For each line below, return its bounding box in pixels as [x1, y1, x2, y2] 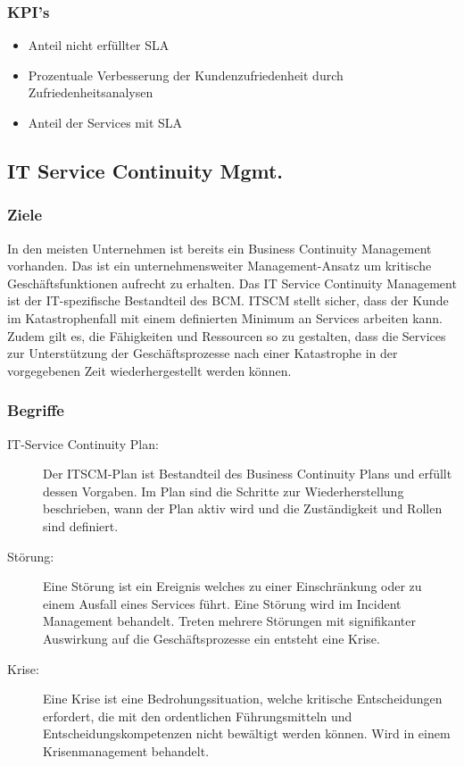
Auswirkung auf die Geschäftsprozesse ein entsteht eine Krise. [43, 629, 380, 647]
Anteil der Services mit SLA [28, 113, 183, 131]
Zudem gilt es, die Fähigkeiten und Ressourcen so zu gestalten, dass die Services [7, 326, 446, 345]
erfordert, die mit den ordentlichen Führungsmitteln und [43, 706, 352, 725]
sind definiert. [43, 516, 119, 535]
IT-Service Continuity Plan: [7, 434, 159, 453]
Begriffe [7, 399, 64, 421]
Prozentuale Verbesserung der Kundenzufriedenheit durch [28, 65, 344, 84]
